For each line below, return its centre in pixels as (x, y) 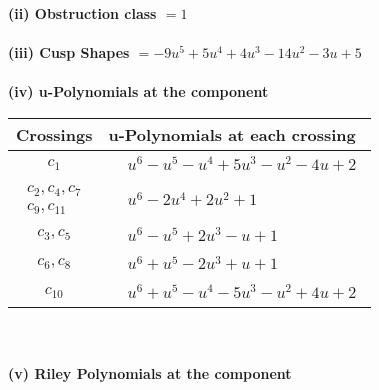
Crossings (54, 134)
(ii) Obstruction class (82, 13)
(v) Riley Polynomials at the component (150, 372)
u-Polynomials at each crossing (232, 134)
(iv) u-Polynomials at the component (138, 91)
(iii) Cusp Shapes (69, 52)
